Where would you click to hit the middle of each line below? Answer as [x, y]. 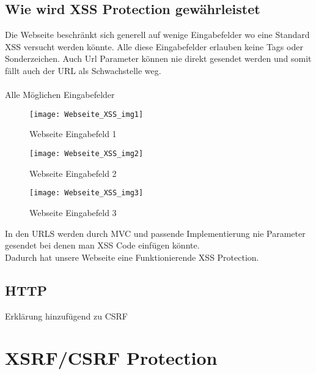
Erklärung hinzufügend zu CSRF [66, 316]
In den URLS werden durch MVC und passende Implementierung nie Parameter [155, 233]
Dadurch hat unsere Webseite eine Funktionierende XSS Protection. [132, 257]
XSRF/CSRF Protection [111, 358]
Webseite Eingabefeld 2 [73, 173]
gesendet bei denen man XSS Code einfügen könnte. [102, 245]
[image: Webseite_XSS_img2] [86, 154]
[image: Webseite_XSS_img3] [86, 193]
